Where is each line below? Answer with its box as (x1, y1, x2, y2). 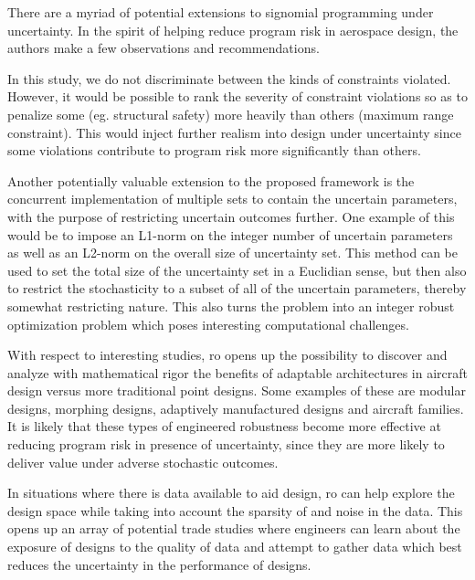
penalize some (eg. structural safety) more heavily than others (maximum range (7, 104, 454, 123)
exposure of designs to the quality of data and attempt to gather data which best (7, 537, 462, 556)
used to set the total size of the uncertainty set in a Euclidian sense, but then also (7, 260, 467, 279)
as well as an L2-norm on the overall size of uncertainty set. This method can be (7, 243, 458, 262)
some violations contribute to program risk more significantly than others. (7, 141, 421, 160)
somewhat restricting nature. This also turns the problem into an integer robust (7, 296, 455, 315)
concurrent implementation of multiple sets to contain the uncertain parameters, (7, 189, 458, 208)
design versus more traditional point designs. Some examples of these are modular (7, 381, 466, 400)
